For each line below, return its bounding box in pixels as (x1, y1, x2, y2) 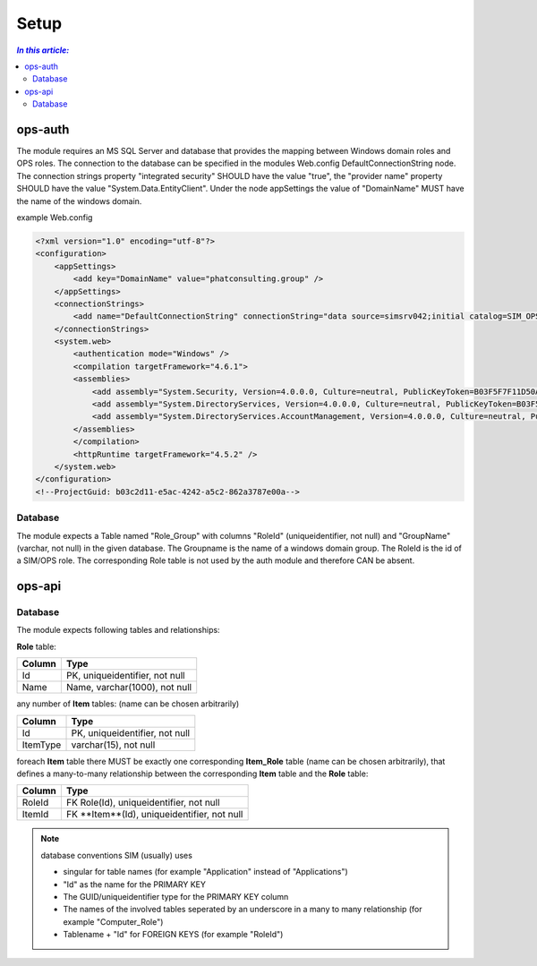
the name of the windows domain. (16, 195, 142, 206)
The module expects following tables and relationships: (16, 625, 220, 636)
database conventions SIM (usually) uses (40, 850, 192, 860)
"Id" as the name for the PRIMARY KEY (63, 878, 206, 890)
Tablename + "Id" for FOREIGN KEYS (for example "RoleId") (63, 929, 284, 940)
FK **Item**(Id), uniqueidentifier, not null (65, 808, 243, 821)
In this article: (16, 45, 70, 56)
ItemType (21, 739, 62, 751)
